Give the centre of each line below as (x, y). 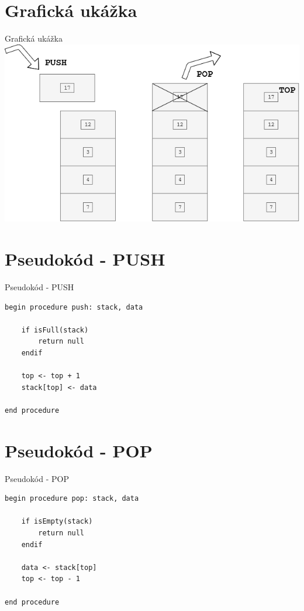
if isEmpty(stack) (57, 522)
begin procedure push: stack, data (74, 307)
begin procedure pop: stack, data (72, 499)
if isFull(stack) (55, 330)
